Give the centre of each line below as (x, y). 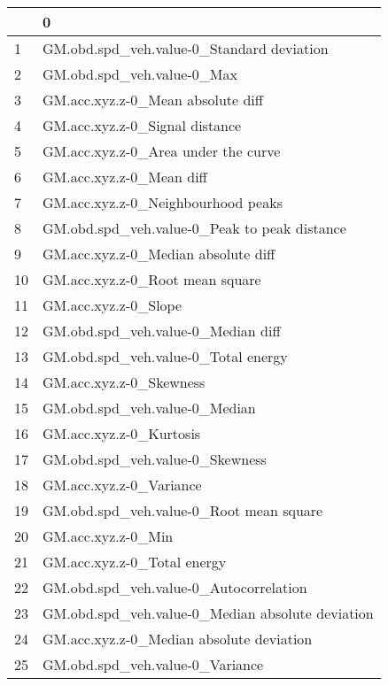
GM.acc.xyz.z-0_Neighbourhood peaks (163, 202)
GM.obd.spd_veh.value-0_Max (140, 74)
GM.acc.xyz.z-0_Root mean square (152, 279)
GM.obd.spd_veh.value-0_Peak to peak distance (194, 228)
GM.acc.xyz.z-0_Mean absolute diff (153, 100)
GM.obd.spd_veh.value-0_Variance (153, 664)
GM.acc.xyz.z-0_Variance (122, 485)
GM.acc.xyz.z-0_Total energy (135, 562)
